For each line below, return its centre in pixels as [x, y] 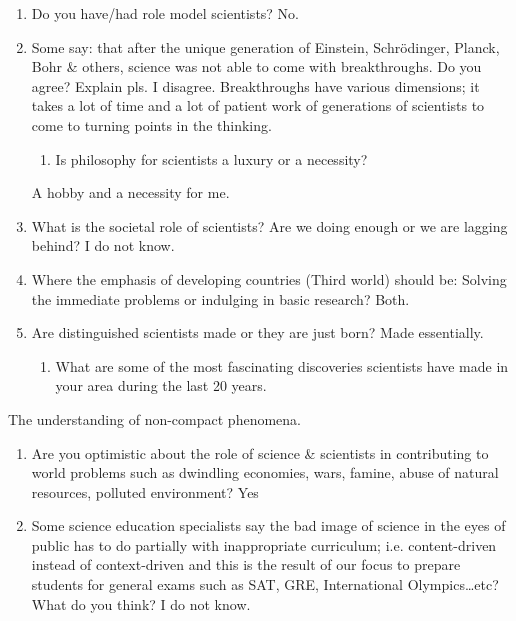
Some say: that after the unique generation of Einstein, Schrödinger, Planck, [265, 46]
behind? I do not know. [103, 245]
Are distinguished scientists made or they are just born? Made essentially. [257, 332]
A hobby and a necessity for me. [130, 192]
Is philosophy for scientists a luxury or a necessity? [211, 158]
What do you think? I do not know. [141, 603]
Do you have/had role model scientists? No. [165, 13]
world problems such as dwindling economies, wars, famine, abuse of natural [265, 472]
